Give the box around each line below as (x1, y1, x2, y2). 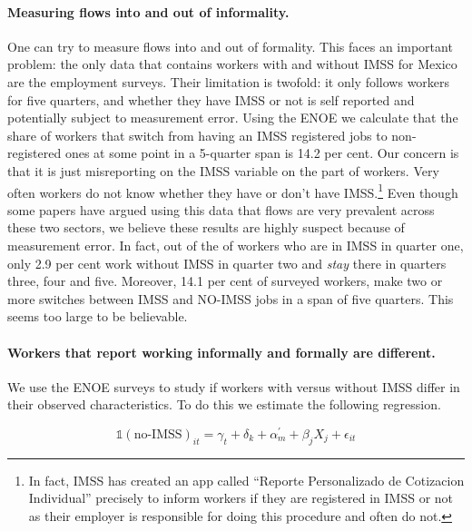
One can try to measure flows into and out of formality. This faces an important (7, 36, 453, 55)
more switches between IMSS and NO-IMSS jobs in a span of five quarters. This (7, 289, 454, 308)
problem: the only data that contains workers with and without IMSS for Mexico (7, 54, 457, 74)
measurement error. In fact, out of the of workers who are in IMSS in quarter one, (7, 235, 464, 254)
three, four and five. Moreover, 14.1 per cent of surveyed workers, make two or (7, 271, 443, 290)
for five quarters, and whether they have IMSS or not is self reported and (7, 90, 415, 109)
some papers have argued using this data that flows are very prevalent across (7, 200, 435, 219)
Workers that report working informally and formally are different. (7, 342, 436, 361)
